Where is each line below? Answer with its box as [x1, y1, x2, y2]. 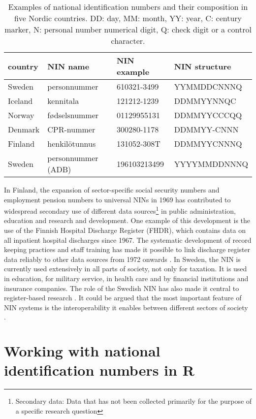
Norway [8, 109, 34, 121]
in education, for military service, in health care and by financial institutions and [4, 273, 249, 283]
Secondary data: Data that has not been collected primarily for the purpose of [15, 396, 252, 406]
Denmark [8, 124, 40, 135]
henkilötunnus [47, 138, 96, 149]
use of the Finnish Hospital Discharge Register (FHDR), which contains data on [4, 225, 246, 235]
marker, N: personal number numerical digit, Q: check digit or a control [4, 24, 252, 35]
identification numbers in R [4, 360, 194, 380]
